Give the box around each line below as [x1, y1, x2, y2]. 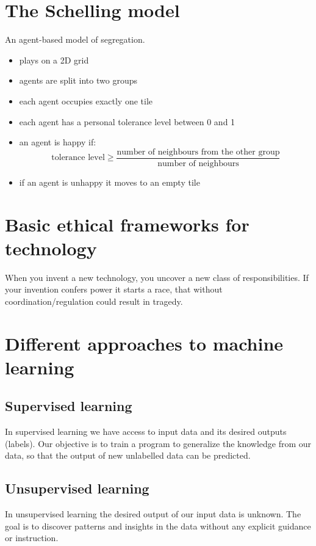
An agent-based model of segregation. [5, 33, 145, 46]
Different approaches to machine [5, 330, 284, 355]
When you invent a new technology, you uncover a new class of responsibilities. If [5, 271, 309, 283]
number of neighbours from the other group [117, 147, 280, 156]
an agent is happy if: [19, 136, 96, 148]
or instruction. [5, 531, 59, 544]
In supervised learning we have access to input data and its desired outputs [5, 425, 287, 438]
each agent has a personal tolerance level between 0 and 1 [19, 115, 235, 128]
